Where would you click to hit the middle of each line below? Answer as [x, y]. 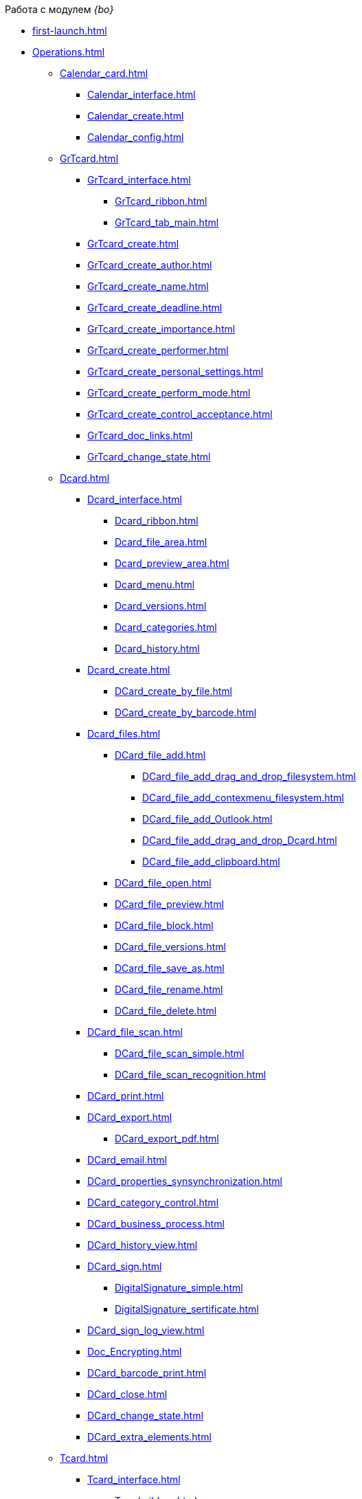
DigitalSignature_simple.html [179, 1288]
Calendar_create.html [136, 116]
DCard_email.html [127, 1160]
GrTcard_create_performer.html [158, 350]
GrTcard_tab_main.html [167, 222]
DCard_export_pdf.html [167, 1139]
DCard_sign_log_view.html [146, 1330]
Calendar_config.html [136, 137]
